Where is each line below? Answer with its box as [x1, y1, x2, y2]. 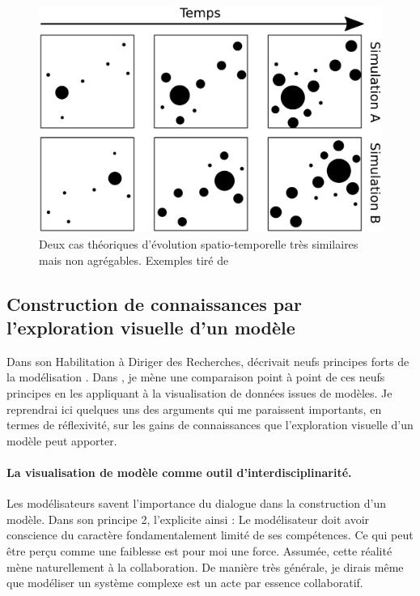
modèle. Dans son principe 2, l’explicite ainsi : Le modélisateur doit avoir [6, 510, 370, 527]
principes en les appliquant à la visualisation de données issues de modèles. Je [6, 385, 392, 402]
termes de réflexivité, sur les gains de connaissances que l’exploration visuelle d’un [6, 416, 414, 433]
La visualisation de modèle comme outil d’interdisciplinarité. [6, 464, 352, 481]
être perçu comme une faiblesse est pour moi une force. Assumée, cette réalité [6, 543, 392, 559]
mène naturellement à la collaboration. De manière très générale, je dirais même [6, 558, 404, 575]
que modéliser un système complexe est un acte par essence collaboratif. [6, 574, 363, 591]
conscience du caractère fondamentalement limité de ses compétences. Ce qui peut [6, 526, 414, 543]
